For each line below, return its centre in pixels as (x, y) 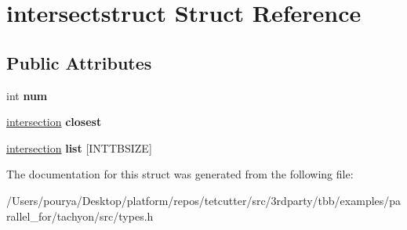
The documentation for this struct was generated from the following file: (180, 174)
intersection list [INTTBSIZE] (79, 147)
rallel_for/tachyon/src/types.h (80, 216)
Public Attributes (79, 62)
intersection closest (54, 122)
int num (27, 95)
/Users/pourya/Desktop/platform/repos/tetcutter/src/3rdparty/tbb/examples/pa (204, 200)
